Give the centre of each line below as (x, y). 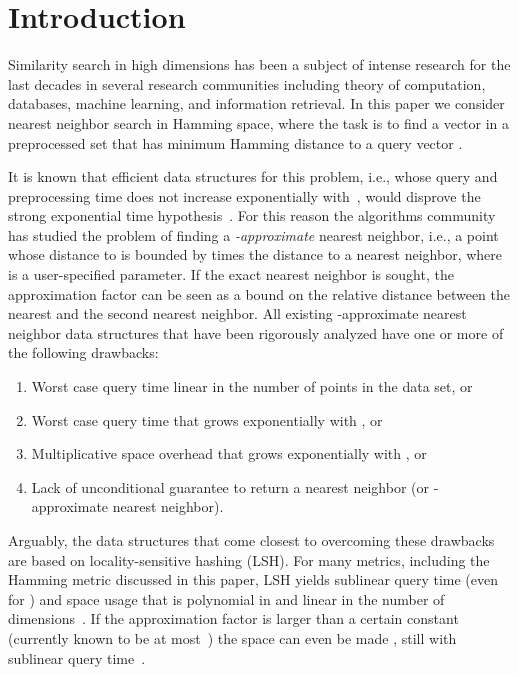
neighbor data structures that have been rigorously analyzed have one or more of (256, 332)
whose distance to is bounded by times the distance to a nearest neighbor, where (255, 254)
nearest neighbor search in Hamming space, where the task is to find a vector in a (259, 122)
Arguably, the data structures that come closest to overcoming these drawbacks (251, 540)
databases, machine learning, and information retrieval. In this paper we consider (256, 103)
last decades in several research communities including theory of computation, (247, 83)
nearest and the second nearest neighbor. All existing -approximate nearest (237, 313)
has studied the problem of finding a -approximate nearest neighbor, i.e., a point (253, 234)
